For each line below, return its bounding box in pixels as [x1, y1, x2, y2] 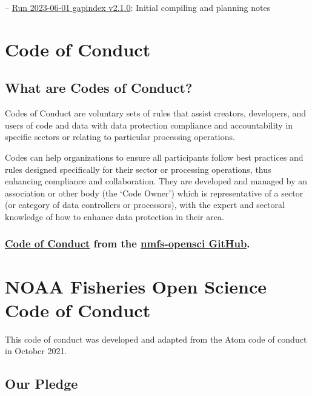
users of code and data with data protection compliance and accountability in [5, 118, 293, 131]
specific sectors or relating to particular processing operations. [5, 130, 235, 143]
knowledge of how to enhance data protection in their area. [5, 210, 224, 223]
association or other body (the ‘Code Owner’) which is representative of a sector [5, 186, 304, 199]
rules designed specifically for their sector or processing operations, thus [5, 163, 271, 175]
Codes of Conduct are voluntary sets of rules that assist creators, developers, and [5, 107, 307, 119]
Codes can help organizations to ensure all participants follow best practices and [5, 150, 304, 163]
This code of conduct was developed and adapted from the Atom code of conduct [5, 332, 307, 345]
